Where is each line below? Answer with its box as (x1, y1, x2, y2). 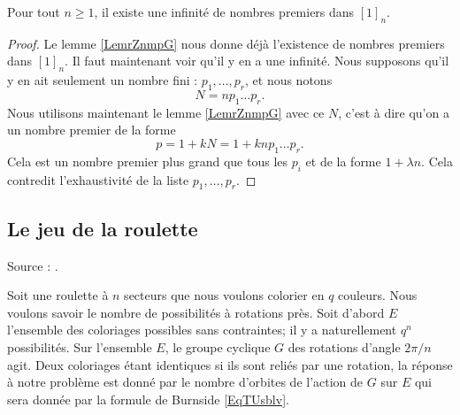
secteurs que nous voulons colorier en (124, 286, 325, 304)
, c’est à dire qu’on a (338, 103, 449, 121)
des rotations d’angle (287, 337, 401, 356)
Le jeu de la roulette (7, 214, 198, 242)
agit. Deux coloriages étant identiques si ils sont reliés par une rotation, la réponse (7, 355, 453, 373)
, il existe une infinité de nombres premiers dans (94, 3, 355, 20)
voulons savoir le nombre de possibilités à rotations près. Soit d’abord (7, 303, 385, 321)
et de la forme (305, 151, 381, 170)
